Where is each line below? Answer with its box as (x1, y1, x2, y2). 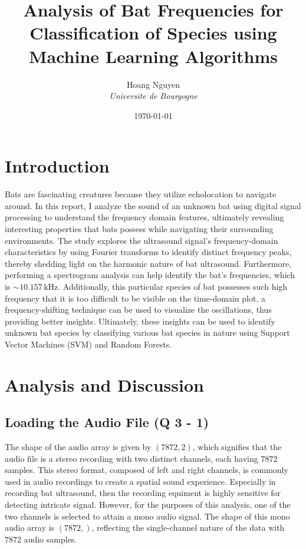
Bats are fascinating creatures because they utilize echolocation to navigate (5, 188, 277, 200)
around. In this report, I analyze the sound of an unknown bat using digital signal (5, 199, 301, 211)
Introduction (5, 154, 110, 178)
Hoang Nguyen (126, 78, 180, 90)
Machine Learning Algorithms (28, 44, 278, 68)
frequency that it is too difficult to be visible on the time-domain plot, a (5, 292, 265, 304)
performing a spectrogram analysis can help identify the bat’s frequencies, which (5, 269, 295, 281)
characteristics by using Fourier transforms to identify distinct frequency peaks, (5, 246, 292, 258)
